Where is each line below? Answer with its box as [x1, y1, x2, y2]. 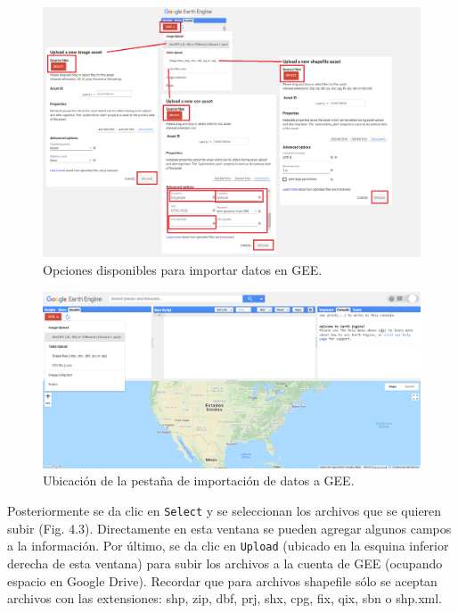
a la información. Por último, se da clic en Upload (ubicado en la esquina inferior [7, 536, 449, 555]
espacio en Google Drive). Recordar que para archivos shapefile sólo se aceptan [7, 571, 438, 590]
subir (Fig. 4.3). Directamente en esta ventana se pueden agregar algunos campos [7, 518, 452, 537]
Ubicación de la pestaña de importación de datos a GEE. [43, 471, 355, 490]
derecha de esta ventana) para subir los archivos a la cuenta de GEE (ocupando [7, 553, 443, 572]
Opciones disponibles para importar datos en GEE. [43, 260, 323, 278]
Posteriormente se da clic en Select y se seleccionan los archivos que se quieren [7, 501, 442, 520]
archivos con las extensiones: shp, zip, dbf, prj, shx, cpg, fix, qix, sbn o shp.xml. [7, 589, 443, 608]
